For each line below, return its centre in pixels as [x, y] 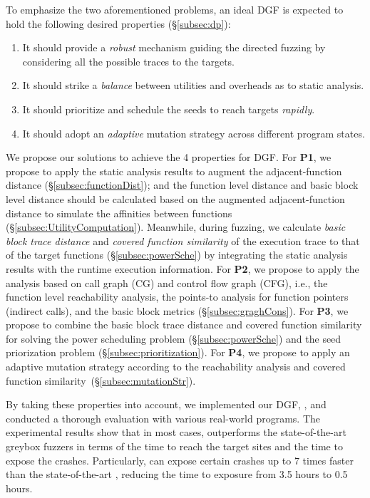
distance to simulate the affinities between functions [119, 213]
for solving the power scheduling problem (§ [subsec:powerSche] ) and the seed [174, 338]
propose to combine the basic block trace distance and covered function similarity [184, 325]
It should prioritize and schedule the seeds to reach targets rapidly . [169, 109]
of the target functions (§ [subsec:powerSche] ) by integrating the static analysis [177, 255]
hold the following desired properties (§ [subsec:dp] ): [118, 23]
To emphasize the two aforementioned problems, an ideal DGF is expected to [175, 9]
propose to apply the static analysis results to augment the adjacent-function [174, 171]
